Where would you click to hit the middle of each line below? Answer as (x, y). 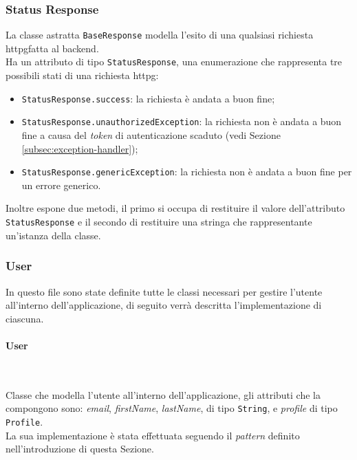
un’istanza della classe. (53, 235)
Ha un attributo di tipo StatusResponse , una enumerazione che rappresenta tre (174, 62)
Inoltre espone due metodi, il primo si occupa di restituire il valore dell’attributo (175, 208)
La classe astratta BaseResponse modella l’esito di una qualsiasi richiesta (160, 35)
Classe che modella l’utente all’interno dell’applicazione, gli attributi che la (163, 394)
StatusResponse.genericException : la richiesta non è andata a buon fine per (187, 172)
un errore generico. (61, 185)
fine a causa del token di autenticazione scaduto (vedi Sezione (151, 135)
